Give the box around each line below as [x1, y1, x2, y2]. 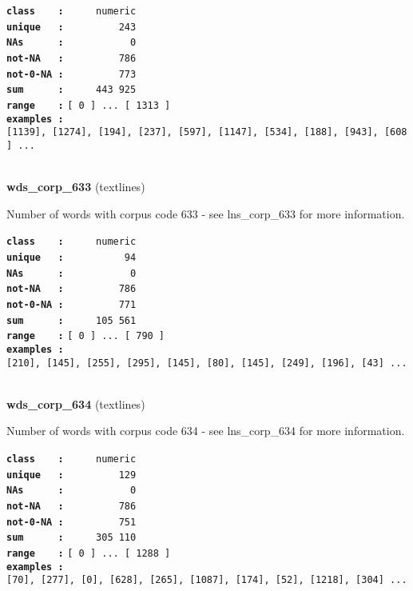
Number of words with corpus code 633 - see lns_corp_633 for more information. [6, 205, 405, 222]
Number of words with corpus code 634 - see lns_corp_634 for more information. [6, 422, 405, 439]
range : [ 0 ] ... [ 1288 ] [6, 547, 171, 559]
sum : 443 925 [6, 84, 137, 96]
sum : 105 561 [6, 314, 137, 326]
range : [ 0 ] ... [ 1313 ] [6, 99, 171, 111]
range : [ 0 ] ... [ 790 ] [6, 330, 165, 342]
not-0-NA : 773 [6, 68, 137, 80]
